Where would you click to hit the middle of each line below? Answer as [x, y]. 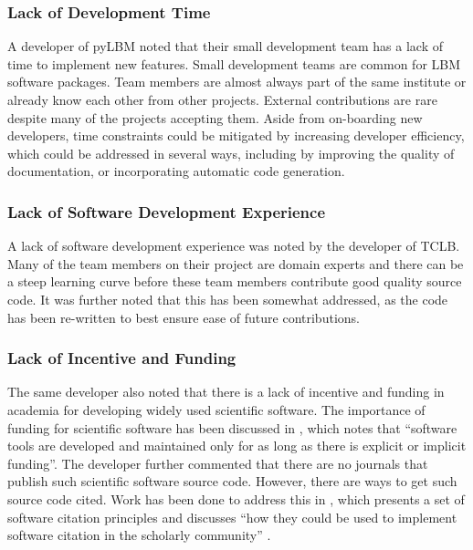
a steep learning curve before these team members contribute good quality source [235, 281]
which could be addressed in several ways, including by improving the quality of [231, 153]
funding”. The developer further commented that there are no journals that [218, 463]
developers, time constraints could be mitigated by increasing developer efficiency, [236, 135]
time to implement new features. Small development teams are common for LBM [234, 63]
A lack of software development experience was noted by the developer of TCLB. [234, 246]
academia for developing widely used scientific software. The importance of [216, 409]
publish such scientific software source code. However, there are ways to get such [232, 481]
